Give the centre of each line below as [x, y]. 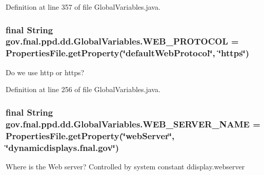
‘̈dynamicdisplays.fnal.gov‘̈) [62, 147]
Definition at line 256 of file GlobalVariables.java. [83, 89]
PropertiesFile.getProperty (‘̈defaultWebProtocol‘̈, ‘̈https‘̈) [128, 53]
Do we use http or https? [45, 72]
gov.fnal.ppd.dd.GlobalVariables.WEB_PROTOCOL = [122, 41]
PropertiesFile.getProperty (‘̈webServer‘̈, [90, 135]
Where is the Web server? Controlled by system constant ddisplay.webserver [125, 166]
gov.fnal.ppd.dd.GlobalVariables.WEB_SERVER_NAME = [133, 124]
